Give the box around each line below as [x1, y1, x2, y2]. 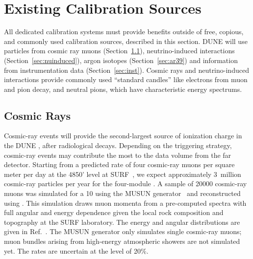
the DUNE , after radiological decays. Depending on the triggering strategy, [4, 140, 232, 151]
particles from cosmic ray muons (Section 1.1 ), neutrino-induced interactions [4, 45, 235, 56]
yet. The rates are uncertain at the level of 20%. [4, 245, 149, 256]
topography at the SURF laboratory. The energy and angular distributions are [4, 216, 240, 227]
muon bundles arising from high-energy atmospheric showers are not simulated [4, 236, 240, 246]
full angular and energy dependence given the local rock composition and [4, 207, 224, 217]
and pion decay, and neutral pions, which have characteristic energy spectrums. [4, 84, 242, 94]
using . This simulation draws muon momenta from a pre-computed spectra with [4, 197, 247, 208]
